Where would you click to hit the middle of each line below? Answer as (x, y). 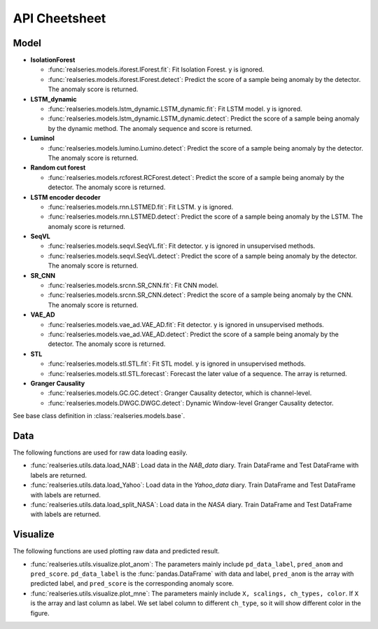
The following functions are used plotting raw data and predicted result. (116, 551)
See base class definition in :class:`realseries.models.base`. (99, 416)
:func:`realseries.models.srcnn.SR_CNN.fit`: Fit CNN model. (133, 285)
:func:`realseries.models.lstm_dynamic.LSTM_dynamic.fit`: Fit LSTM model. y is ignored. (175, 109)
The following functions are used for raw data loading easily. (100, 452)
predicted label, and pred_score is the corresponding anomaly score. (132, 583)
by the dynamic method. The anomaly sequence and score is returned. (150, 128)
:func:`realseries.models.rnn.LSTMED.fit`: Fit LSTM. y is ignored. (141, 207)
